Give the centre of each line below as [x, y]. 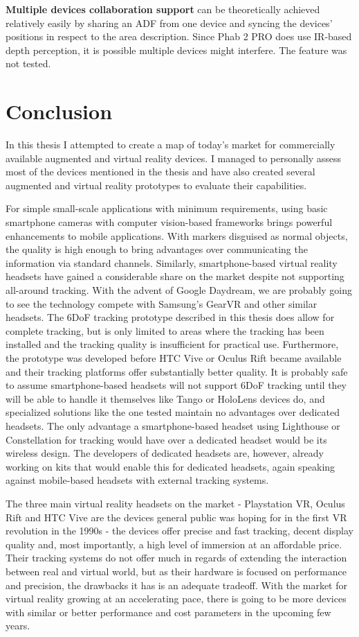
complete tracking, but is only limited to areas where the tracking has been [165, 330]
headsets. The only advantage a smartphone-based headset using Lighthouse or [173, 425]
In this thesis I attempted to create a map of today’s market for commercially [171, 145]
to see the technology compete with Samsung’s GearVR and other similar [162, 303]
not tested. [28, 63]
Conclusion [59, 111]
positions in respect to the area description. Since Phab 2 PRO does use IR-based [179, 36]
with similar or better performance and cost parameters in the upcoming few [168, 612]
